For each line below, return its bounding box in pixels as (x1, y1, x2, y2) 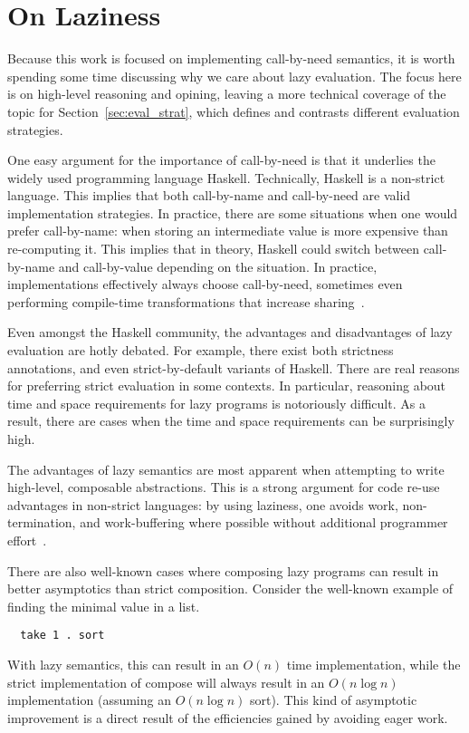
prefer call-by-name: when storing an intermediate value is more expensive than (7, 221, 448, 240)
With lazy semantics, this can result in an (7, 655, 239, 673)
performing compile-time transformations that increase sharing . (7, 292, 365, 311)
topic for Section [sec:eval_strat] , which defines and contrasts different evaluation (7, 101, 460, 121)
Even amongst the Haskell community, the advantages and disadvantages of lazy (7, 323, 453, 342)
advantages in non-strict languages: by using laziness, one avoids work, (7, 495, 398, 514)
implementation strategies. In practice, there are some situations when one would (7, 203, 458, 222)
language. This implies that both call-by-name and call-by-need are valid (7, 186, 411, 205)
